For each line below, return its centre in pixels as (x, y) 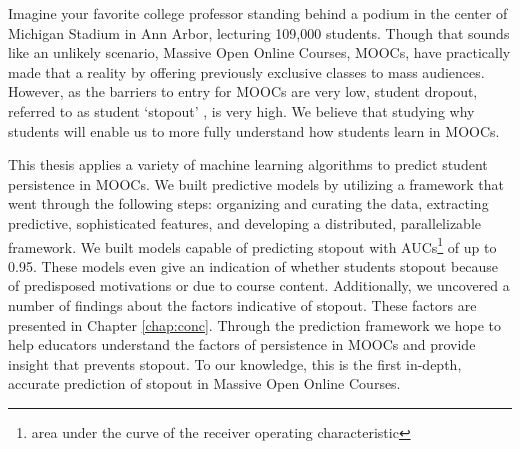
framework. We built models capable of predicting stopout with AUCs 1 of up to (252, 245)
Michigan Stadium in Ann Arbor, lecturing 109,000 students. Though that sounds (259, 32)
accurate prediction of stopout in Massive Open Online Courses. (204, 383)
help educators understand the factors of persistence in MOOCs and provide (242, 344)
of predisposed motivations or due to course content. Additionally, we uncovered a (259, 285)
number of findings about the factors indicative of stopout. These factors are (242, 304)
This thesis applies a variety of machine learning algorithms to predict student (248, 164)
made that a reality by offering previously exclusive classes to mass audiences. (246, 71)
